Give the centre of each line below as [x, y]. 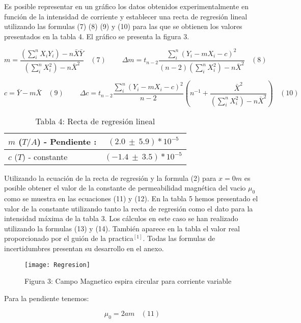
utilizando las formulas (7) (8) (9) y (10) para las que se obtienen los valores [123, 26]
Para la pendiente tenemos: [47, 298]
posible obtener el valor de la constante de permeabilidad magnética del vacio [125, 188]
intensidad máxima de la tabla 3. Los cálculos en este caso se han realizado [121, 218]
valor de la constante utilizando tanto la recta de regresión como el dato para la [129, 208]
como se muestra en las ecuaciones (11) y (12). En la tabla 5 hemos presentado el [131, 198]
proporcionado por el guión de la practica [69, 238]
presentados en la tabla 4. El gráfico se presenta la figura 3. [97, 36]
